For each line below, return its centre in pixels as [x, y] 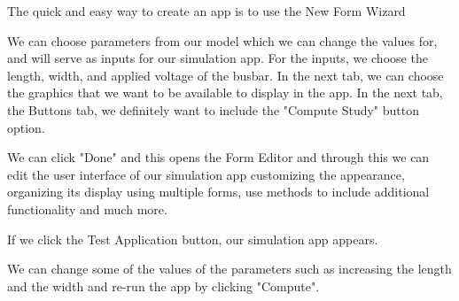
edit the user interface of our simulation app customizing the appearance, [206, 174]
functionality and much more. [87, 208]
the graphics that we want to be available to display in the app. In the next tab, [225, 93]
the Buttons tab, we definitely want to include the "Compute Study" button [213, 109]
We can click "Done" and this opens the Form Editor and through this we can [218, 157]
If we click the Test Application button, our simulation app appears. [193, 239]
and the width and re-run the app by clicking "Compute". [163, 286]
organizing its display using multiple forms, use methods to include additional [218, 192]
